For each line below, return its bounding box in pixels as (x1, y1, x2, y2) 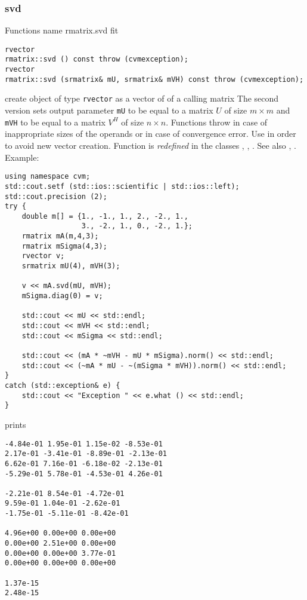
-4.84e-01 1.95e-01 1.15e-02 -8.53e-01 (5, 439, 163, 448)
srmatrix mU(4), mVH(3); (21, 262, 120, 271)
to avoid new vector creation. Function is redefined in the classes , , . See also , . (5, 139, 296, 151)
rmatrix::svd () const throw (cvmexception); (5, 55, 188, 64)
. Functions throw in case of (166, 115, 268, 128)
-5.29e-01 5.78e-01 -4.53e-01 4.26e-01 (5, 469, 163, 478)
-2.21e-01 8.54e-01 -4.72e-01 (5, 489, 125, 498)
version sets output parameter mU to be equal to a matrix (5, 104, 213, 117)
